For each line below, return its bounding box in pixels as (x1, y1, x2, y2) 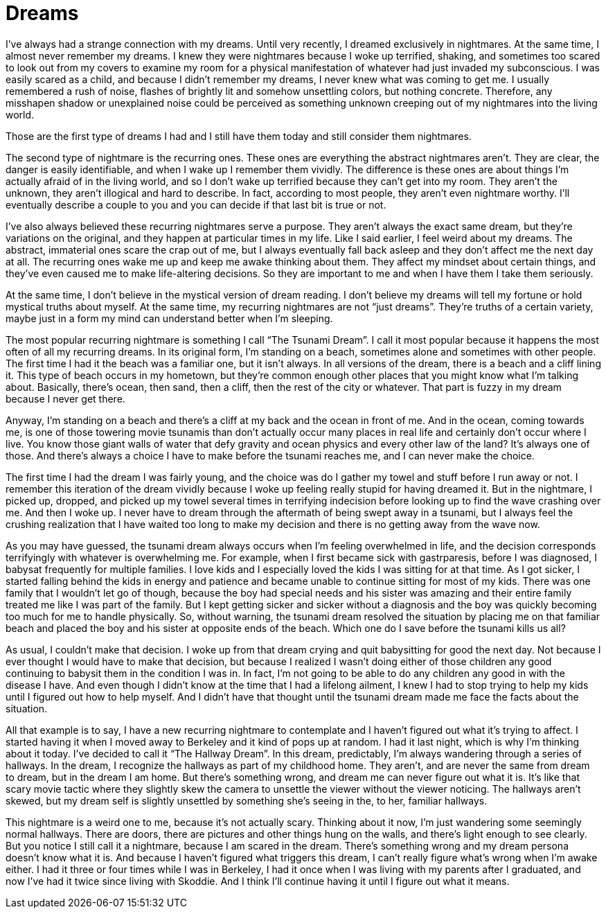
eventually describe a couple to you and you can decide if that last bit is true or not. (6, 198, 386, 211)
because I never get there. (6, 392, 125, 405)
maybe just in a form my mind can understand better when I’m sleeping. (6, 312, 333, 324)
